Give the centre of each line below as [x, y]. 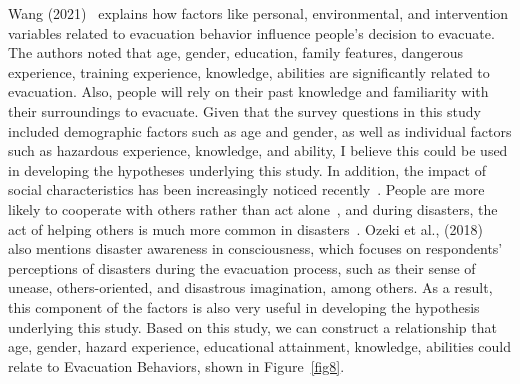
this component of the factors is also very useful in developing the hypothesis [244, 306]
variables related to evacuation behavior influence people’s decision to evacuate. [251, 32]
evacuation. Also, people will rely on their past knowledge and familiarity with [248, 91]
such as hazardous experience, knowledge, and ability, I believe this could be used [258, 150]
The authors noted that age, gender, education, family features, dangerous [236, 52]
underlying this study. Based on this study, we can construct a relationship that [252, 326]
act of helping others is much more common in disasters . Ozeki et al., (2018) [245, 228]
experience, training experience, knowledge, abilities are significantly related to [249, 71]
